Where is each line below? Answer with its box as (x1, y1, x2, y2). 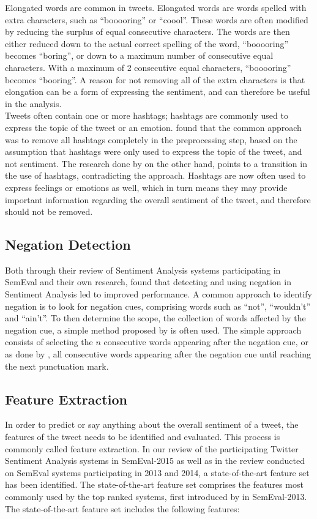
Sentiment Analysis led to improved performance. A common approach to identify (5, 288, 312, 301)
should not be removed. (5, 205, 93, 218)
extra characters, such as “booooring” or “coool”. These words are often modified (5, 13, 308, 26)
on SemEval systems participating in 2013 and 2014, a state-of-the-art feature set (5, 466, 310, 479)
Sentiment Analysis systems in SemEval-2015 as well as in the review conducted (5, 454, 305, 467)
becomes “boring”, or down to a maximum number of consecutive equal (5, 49, 274, 62)
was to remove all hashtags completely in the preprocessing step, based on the (5, 133, 297, 146)
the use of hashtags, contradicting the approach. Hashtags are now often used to (5, 169, 306, 182)
